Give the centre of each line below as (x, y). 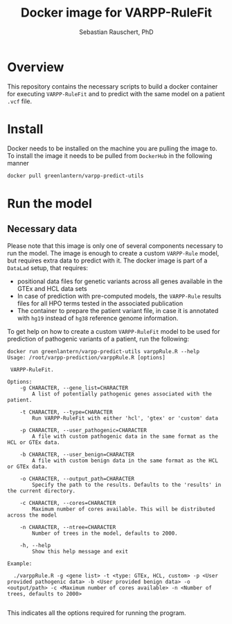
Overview (36, 67)
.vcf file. (20, 101)
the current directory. (42, 491)
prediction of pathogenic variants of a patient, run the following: (98, 339)
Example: (20, 563)
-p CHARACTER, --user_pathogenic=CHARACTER (83, 430)
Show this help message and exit (80, 551)
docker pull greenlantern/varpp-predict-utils (75, 176)
